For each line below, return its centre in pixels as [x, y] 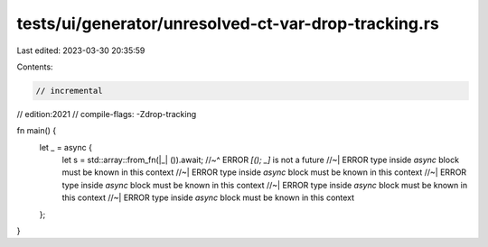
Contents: [35, 67]
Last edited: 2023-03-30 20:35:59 [81, 50]
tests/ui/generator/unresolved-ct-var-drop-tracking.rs [228, 23]
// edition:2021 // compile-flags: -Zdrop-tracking [107, 114]
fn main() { [37, 131]
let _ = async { [66, 147]
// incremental [69, 91]
